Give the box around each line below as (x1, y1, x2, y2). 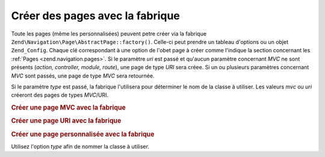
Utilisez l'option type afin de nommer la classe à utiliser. (11, 143, 150, 150)
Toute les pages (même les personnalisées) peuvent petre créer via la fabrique (11, 30, 207, 37)
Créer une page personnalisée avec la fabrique (11, 130, 155, 138)
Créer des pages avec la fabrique (11, 9, 181, 22)
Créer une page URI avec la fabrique (11, 117, 122, 125)
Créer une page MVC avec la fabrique (11, 103, 126, 112)
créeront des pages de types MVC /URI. (11, 91, 109, 99)
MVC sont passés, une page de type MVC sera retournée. (11, 72, 155, 79)
